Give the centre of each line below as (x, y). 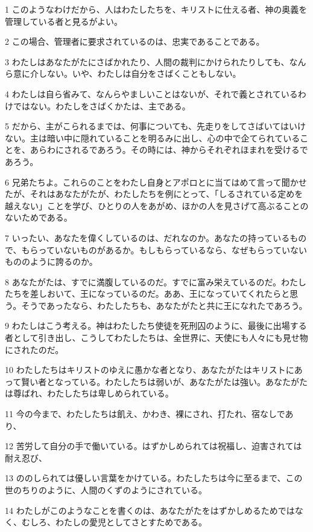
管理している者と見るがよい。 (64, 21)
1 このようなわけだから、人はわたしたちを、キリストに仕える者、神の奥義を (156, 9)
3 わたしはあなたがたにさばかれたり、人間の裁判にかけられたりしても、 (147, 61)
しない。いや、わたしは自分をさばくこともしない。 (140, 73)
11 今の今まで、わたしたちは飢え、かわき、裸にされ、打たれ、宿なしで (145, 414)
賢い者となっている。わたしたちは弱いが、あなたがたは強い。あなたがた (164, 381)
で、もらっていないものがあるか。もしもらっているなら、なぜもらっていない (156, 249)
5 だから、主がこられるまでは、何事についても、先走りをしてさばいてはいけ (155, 126)
